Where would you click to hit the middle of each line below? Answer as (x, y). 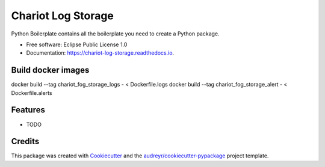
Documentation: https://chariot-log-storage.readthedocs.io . (100, 53)
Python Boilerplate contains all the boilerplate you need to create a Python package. (115, 34)
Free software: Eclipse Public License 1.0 (77, 44)
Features (28, 110)
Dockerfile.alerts (32, 93)
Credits (25, 141)
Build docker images (50, 70)
